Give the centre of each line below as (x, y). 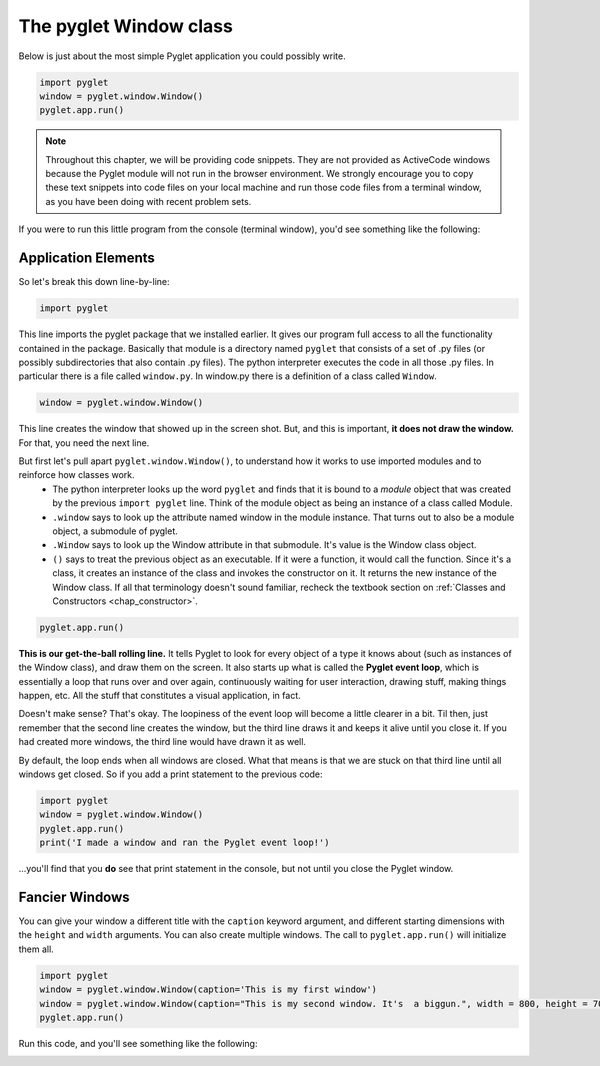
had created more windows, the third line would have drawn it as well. (162, 742)
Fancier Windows (74, 897)
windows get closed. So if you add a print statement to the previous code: (171, 774)
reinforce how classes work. (76, 475)
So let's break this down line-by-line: (94, 282)
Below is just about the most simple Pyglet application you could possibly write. (182, 56)
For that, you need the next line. (84, 442)
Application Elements (86, 258)
